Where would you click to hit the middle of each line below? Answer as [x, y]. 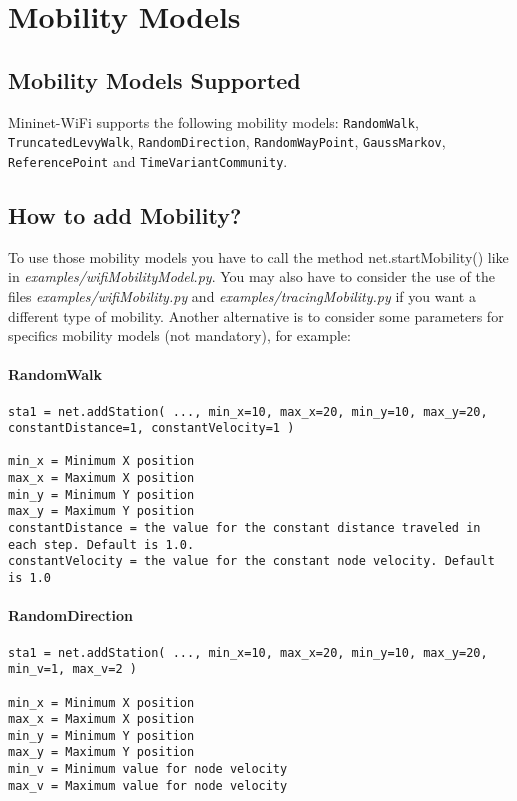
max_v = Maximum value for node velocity [148, 785]
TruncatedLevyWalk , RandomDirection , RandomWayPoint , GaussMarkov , [227, 141]
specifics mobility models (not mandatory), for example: [179, 335]
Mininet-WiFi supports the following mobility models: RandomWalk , [213, 121]
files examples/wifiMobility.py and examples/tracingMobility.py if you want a [242, 295]
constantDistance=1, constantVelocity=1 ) [151, 428]
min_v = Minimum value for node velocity [148, 769]
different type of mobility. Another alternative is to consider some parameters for [256, 315]
